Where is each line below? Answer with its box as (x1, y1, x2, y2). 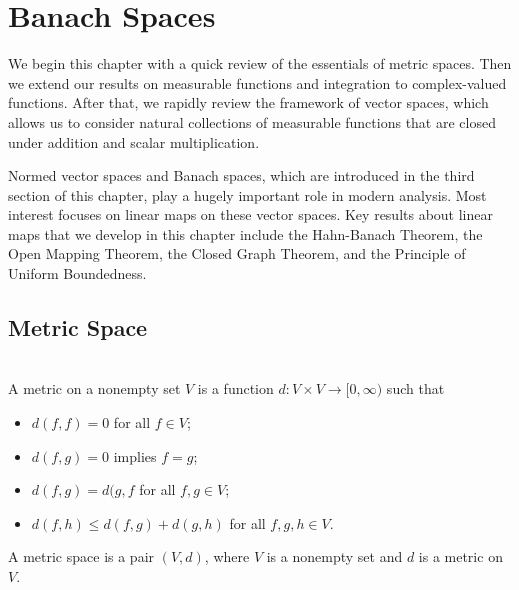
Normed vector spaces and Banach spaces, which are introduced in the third (8, 165, 475, 186)
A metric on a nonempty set (8, 378, 181, 399)
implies (113, 445, 157, 466)
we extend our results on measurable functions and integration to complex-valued (8, 72, 507, 93)
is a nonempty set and (266, 546, 403, 567)
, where (204, 546, 250, 567)
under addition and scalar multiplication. (8, 131, 260, 152)
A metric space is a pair (8, 546, 155, 567)
